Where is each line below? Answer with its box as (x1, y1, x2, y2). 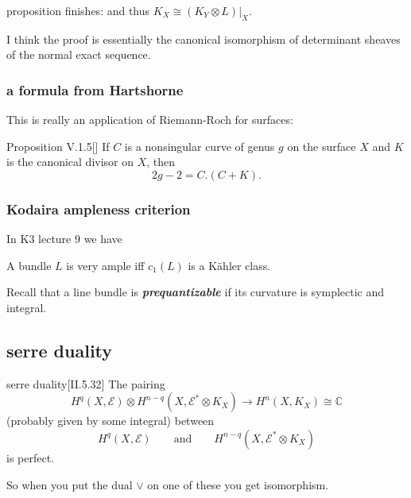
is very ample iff (66, 257, 145, 273)
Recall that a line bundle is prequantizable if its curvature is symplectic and (6, 284, 385, 300)
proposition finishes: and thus (6, 2, 150, 18)
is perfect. (6, 449, 55, 465)
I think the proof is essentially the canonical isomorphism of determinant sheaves (6, 30, 401, 47)
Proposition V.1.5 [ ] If (6, 137, 110, 154)
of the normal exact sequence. (6, 46, 151, 63)
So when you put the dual (6, 476, 133, 492)
